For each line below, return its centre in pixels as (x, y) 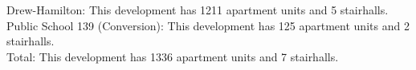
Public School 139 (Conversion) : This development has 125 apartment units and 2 (208, 25)
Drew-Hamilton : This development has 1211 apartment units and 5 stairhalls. (198, 10)
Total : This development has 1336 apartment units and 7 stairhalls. (173, 56)
